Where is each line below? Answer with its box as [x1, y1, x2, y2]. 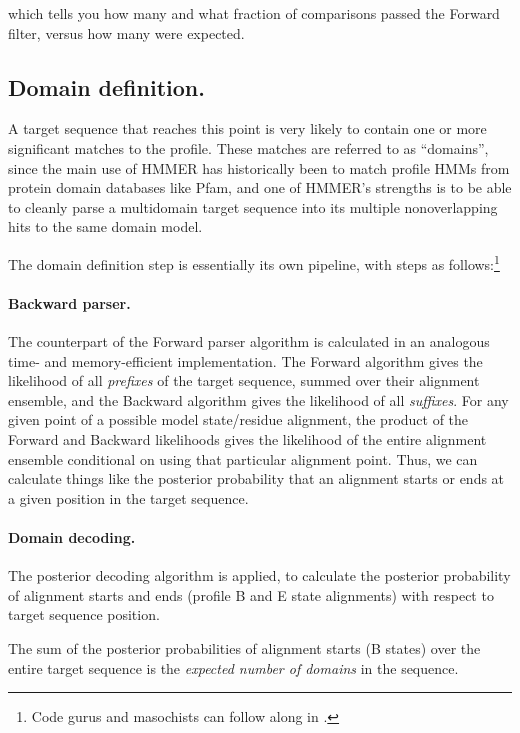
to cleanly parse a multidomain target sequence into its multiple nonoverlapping [8, 196, 498, 217]
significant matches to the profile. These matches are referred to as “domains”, [8, 137, 489, 158]
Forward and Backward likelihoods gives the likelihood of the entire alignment [8, 428, 487, 449]
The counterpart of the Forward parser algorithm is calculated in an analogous [8, 331, 490, 351]
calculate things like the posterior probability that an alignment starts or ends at [8, 468, 505, 489]
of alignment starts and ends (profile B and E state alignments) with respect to [8, 584, 494, 605]
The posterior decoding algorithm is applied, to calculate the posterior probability [8, 565, 511, 586]
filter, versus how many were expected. [8, 22, 245, 43]
